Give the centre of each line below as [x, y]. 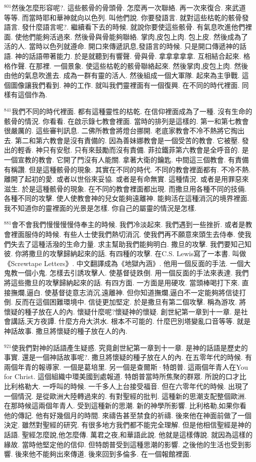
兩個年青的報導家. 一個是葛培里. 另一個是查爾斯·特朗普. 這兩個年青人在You [126, 366]
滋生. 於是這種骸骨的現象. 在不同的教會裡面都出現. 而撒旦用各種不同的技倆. [125, 188]
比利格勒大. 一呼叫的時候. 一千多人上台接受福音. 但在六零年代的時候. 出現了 [127, 386]
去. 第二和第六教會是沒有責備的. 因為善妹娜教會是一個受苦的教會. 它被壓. [122, 140]
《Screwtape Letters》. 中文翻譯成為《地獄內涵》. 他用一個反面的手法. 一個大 [128, 263]
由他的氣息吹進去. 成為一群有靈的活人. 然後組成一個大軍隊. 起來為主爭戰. [122, 75]
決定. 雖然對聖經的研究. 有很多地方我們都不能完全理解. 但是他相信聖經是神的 [128, 425]
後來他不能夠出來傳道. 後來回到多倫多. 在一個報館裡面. [103, 454]
